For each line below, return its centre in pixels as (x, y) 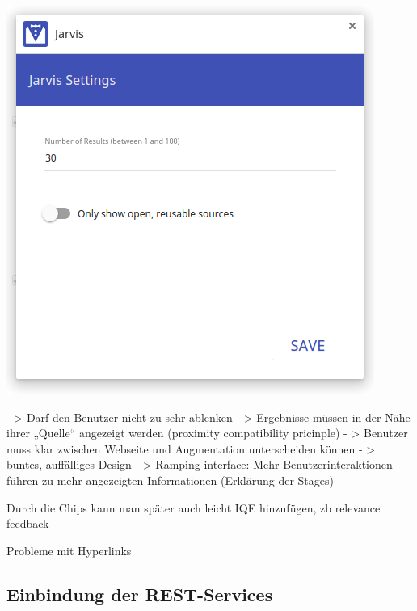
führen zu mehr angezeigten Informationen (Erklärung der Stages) (170, 480)
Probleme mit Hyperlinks (69, 550)
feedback (28, 523)
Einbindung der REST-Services (140, 594)
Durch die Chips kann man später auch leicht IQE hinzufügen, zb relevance (194, 507)
